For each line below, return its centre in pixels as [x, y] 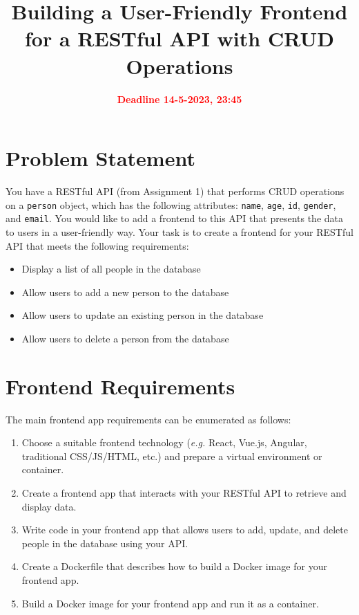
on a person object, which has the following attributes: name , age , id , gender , [171, 204]
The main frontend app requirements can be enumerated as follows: [148, 419]
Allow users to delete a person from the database [125, 338]
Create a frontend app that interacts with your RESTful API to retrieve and [184, 493]
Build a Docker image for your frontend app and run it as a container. [170, 603]
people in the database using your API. [105, 543]
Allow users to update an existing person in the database [143, 315]
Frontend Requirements [120, 386]
